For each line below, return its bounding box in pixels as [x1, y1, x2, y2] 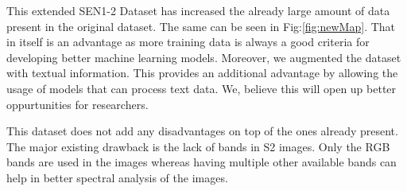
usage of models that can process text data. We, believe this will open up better [6, 80, 397, 96]
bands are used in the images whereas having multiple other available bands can [6, 154, 397, 170]
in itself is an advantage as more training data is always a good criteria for [6, 33, 370, 50]
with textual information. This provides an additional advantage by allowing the [6, 64, 398, 81]
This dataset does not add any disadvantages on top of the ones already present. [6, 123, 398, 139]
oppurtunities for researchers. [6, 95, 149, 112]
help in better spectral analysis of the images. [6, 169, 228, 185]
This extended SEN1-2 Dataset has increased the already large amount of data [6, 2, 390, 18]
